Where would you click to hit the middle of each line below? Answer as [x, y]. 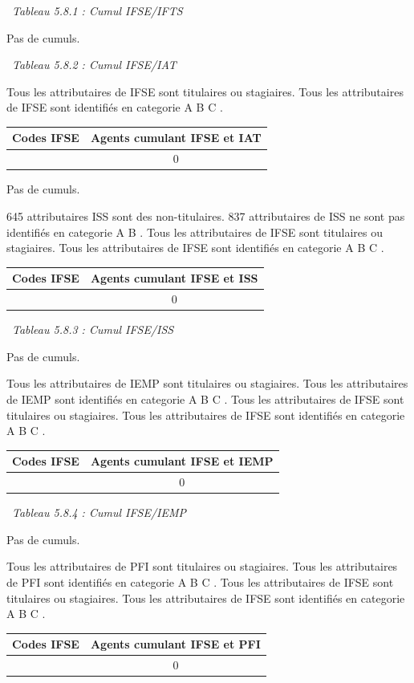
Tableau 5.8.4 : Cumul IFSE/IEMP [99, 512]
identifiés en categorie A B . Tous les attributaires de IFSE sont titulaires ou [195, 232]
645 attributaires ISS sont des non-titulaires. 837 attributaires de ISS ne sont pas [206, 216]
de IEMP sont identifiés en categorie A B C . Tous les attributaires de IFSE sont [205, 399]
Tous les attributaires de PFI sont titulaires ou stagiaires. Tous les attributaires [202, 566]
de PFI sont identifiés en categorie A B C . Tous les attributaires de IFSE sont [200, 582]
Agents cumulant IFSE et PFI [175, 644]
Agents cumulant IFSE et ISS [174, 278]
